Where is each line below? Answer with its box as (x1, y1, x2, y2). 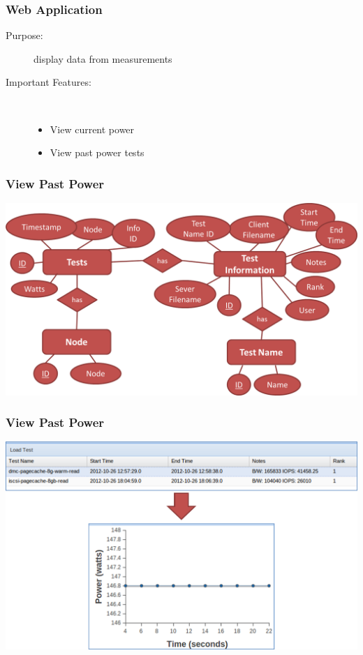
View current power (50, 121, 135, 136)
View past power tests (50, 145, 145, 160)
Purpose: (6, 28, 43, 43)
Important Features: (6, 75, 91, 89)
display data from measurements (34, 51, 172, 66)
